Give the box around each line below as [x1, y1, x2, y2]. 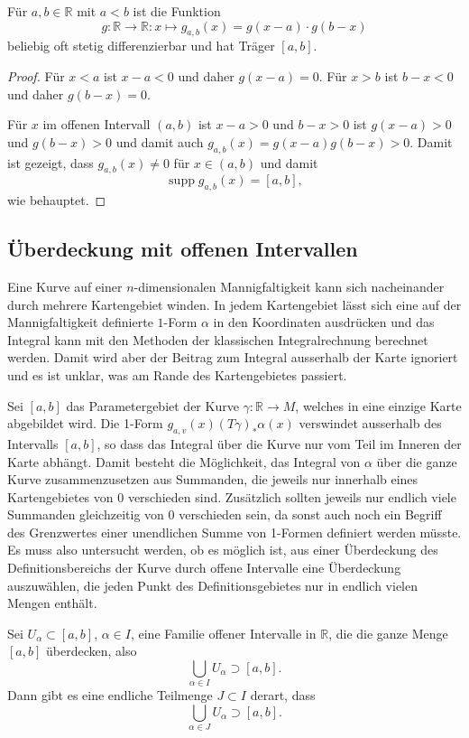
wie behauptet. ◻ [7, 191, 106, 210]
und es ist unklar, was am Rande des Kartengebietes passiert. [7, 365, 347, 384]
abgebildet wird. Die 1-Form [7, 414, 163, 433]
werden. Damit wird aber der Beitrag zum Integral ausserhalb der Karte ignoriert [7, 348, 458, 367]
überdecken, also [45, 641, 137, 660]
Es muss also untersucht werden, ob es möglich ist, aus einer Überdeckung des [7, 540, 438, 559]
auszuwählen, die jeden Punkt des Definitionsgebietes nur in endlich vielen [7, 575, 418, 594]
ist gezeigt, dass [7, 153, 94, 172]
